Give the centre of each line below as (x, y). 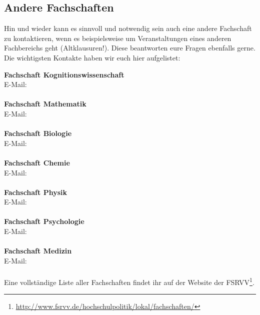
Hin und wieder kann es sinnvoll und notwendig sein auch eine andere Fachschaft (128, 28)
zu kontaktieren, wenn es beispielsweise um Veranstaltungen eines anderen (118, 38)
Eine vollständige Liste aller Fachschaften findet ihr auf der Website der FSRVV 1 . (129, 281)
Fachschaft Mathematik (45, 104)
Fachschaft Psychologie (44, 221)
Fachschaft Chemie (37, 162)
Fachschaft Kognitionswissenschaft (64, 74)
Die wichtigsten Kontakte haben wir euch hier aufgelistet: (92, 57)
